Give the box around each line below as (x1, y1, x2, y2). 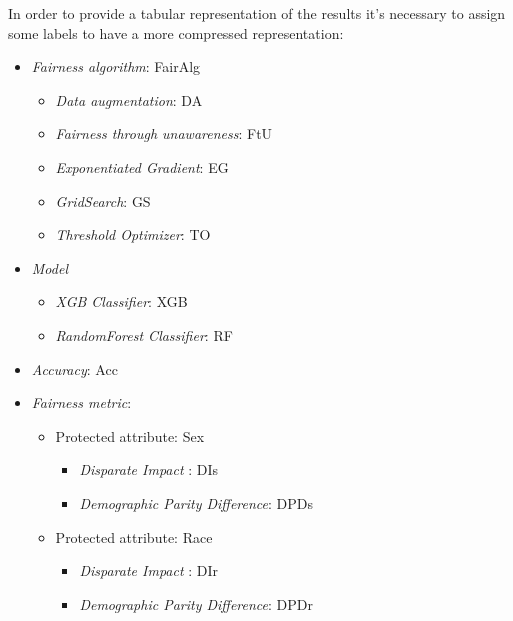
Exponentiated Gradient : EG (55, 156, 229, 177)
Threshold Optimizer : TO (55, 224, 211, 245)
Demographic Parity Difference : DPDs (79, 492, 314, 513)
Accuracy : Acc (31, 358, 118, 379)
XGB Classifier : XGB (55, 291, 188, 312)
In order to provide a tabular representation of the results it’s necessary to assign (8, 3, 506, 23)
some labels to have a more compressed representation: (8, 22, 344, 43)
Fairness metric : (31, 392, 132, 413)
